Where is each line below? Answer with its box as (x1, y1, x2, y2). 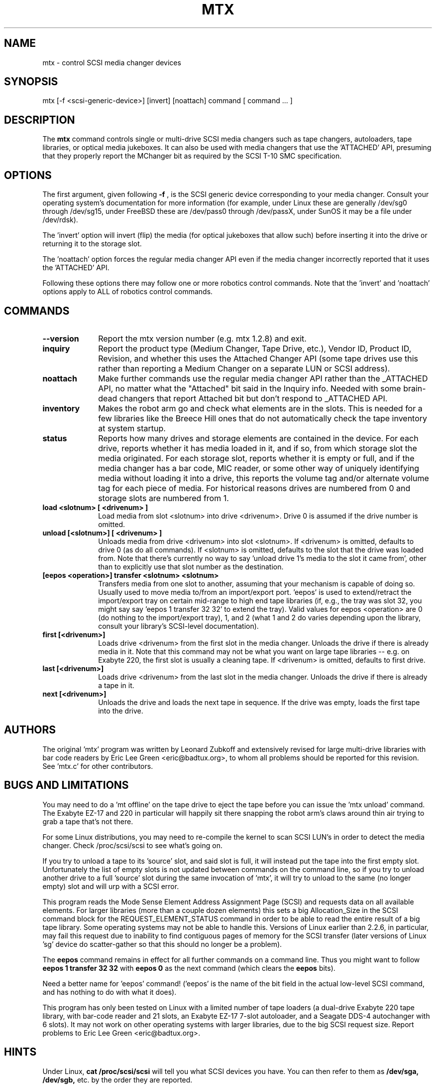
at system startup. (98, 423, 166, 433)
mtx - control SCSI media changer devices (42, 58, 181, 67)
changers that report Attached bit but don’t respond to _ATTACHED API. (119, 393, 388, 403)
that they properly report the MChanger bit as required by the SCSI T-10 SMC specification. (42, 152, 342, 161)
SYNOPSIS (4, 75, 58, 88)
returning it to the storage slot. (42, 239, 142, 248)
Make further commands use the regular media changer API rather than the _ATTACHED (98, 373, 428, 383)
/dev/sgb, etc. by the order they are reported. (42, 1075, 193, 1084)
